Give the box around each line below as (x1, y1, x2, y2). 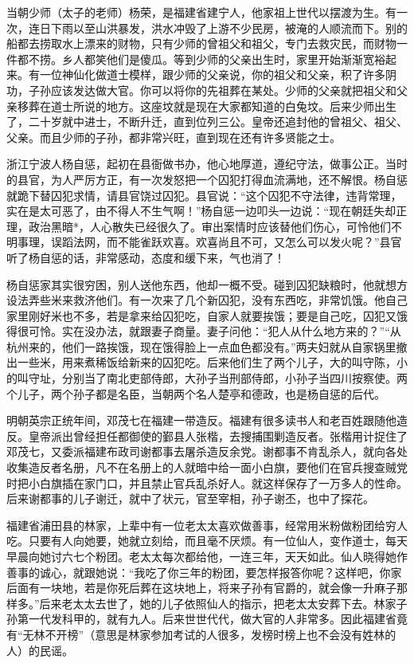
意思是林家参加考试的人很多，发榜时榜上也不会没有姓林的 (95, 626, 396, 642)
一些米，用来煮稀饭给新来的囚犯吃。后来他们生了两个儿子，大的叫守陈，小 (17, 354, 408, 371)
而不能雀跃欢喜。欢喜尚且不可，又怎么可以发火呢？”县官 (106, 233, 402, 250)
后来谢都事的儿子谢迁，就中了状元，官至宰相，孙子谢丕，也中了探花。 (6, 490, 374, 507)
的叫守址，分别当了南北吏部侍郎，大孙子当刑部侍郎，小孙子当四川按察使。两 (6, 370, 408, 386)
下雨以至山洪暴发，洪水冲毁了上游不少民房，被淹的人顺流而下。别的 (50, 19, 408, 36)
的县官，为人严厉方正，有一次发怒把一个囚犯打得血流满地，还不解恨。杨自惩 (6, 171, 408, 187)
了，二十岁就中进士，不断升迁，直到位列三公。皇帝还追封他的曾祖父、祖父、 (6, 113, 408, 130)
